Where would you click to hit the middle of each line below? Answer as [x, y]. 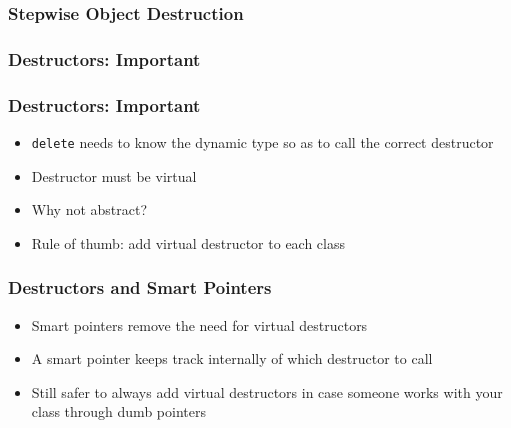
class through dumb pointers [118, 411]
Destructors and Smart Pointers [140, 287]
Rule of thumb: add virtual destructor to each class [188, 242]
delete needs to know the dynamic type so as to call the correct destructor [262, 141]
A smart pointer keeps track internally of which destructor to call [232, 358]
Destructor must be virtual [114, 175]
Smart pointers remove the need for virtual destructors [199, 324]
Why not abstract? [89, 209]
